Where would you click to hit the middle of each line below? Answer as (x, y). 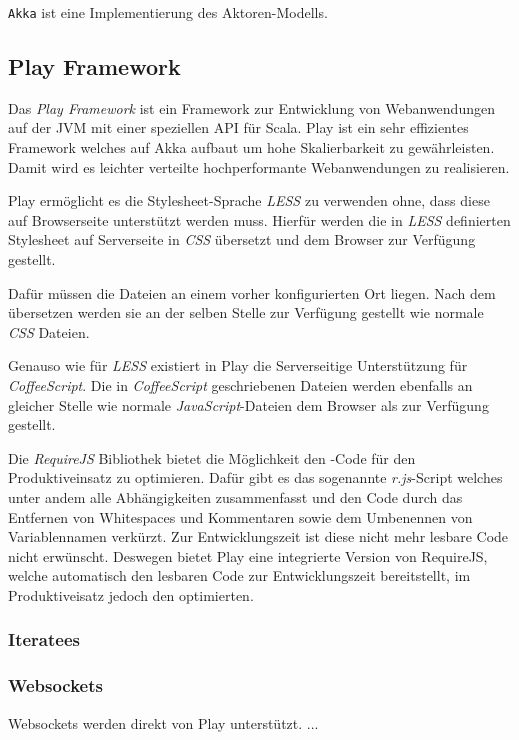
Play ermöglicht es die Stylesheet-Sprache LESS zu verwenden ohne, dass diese (249, 200)
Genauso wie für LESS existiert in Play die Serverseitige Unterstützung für (238, 365)
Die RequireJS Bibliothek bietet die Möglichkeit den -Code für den (212, 457)
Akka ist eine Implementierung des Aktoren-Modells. (168, 12)
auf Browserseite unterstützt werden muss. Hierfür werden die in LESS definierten (259, 219)
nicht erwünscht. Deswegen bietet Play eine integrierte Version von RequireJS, (248, 555)
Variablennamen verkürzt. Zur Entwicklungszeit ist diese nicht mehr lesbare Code (258, 536)
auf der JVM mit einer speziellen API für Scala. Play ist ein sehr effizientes (238, 127)
